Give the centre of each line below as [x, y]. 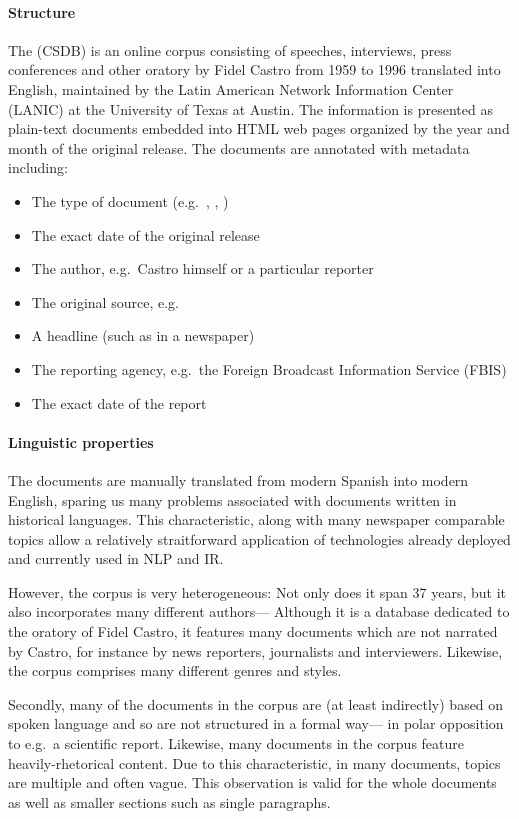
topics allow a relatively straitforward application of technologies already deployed [259, 538]
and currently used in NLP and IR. [116, 558]
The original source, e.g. [105, 301]
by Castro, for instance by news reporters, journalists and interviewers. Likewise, [255, 650]
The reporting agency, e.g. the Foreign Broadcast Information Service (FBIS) [269, 368]
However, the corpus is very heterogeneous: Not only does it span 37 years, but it [257, 591]
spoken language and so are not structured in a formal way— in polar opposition [256, 723]
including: [38, 167]
